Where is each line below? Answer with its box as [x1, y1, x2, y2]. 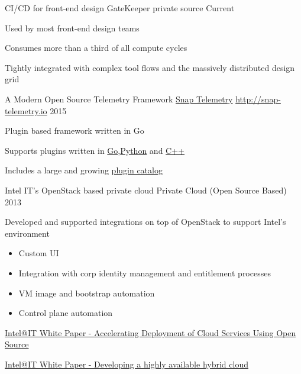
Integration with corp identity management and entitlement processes [18, 266, 271, 279]
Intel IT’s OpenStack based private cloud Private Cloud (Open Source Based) [5, 183, 287, 196]
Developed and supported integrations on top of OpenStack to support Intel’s [5, 215, 286, 228]
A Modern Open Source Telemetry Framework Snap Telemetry [5, 92, 233, 105]
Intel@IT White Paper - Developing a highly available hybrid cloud [5, 357, 248, 370]
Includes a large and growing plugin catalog [5, 164, 163, 176]
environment [5, 227, 50, 239]
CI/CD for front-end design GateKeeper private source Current [5, 2, 235, 14]
